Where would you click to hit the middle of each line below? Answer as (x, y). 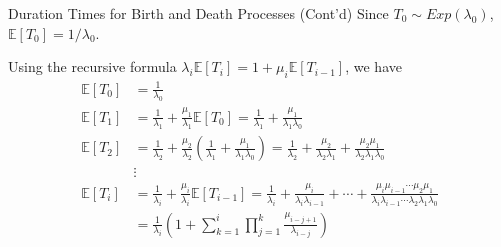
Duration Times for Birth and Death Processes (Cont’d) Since (198, 13)
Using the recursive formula (92, 66)
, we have (373, 66)
